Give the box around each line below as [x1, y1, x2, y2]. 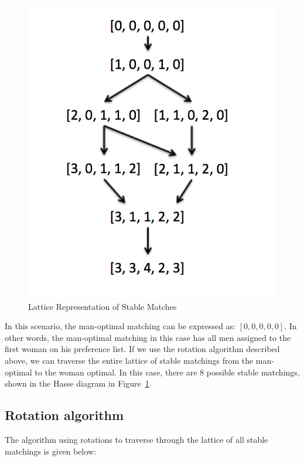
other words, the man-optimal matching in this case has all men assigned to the [5, 331, 291, 343]
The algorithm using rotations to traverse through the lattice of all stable [5, 433, 268, 446]
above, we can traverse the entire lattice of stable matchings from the [5, 354, 254, 367]
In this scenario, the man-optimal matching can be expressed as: [5, 320, 235, 332]
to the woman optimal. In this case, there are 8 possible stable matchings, [35, 366, 300, 378]
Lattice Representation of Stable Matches [28, 300, 177, 312]
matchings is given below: [5, 445, 97, 457]
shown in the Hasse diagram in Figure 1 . [5, 377, 152, 390]
